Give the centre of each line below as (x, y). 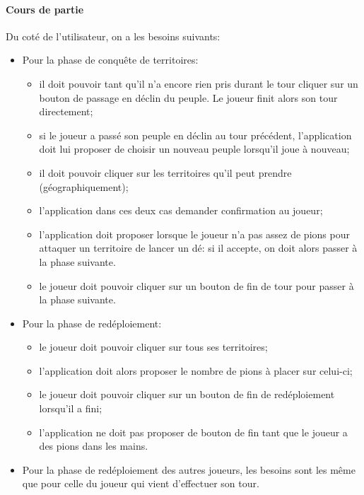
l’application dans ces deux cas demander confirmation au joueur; (181, 210)
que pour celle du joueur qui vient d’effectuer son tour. (141, 483)
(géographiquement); (84, 186)
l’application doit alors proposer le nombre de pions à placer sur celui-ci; (196, 370)
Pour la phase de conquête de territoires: (110, 60)
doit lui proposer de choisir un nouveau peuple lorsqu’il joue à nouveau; (194, 149)
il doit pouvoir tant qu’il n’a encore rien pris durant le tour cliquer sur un (199, 83)
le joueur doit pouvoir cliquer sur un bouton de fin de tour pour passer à (196, 285)
